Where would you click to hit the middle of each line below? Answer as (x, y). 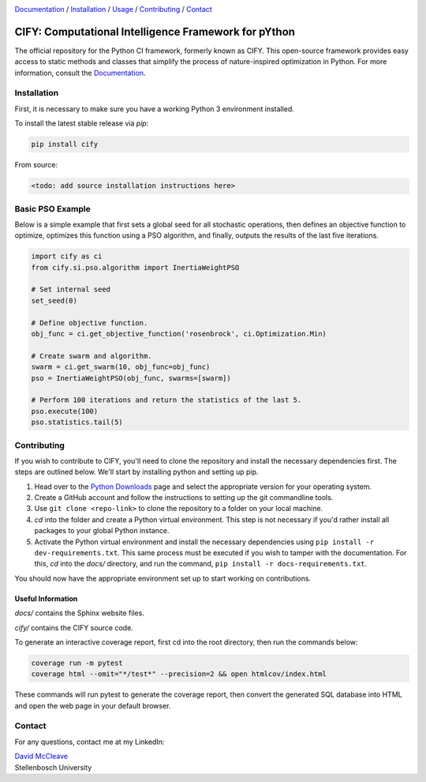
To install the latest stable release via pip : (82, 123)
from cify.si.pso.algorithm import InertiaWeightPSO (135, 267)
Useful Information (46, 598)
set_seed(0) (54, 301)
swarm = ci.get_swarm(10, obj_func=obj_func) (121, 367)
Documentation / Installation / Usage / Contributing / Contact (113, 9)
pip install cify (65, 145)
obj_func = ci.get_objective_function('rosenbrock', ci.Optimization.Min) (179, 334)
